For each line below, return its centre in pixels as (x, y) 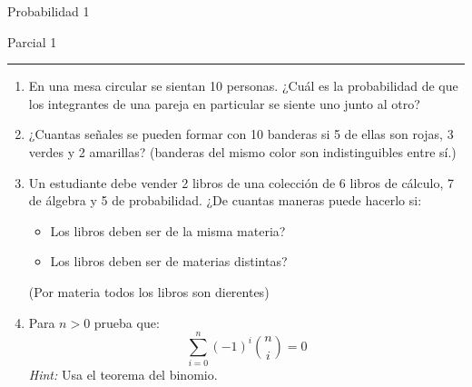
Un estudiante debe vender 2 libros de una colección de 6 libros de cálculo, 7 (241, 182)
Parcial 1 (32, 41)
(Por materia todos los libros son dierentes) (149, 291)
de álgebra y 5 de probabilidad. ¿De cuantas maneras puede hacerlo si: (225, 200)
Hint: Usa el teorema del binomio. (123, 375)
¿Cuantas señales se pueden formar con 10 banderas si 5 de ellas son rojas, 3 (241, 134)
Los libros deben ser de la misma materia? (168, 230)
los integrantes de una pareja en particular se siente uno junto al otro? (224, 103)
